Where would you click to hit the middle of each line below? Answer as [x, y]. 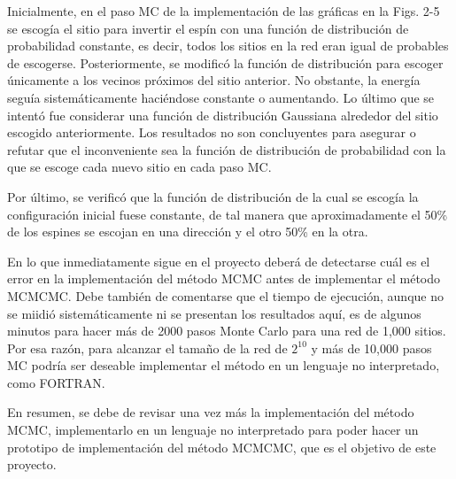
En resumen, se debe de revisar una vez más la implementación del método [211, 412]
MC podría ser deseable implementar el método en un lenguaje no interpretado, [224, 365]
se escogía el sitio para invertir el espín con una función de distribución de [208, 28]
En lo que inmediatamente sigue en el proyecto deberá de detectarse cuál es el [219, 261]
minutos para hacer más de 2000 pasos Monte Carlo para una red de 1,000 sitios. [227, 331]
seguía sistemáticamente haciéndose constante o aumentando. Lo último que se [221, 97]
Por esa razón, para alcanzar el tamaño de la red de [147, 348]
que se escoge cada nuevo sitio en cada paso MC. [139, 167]
